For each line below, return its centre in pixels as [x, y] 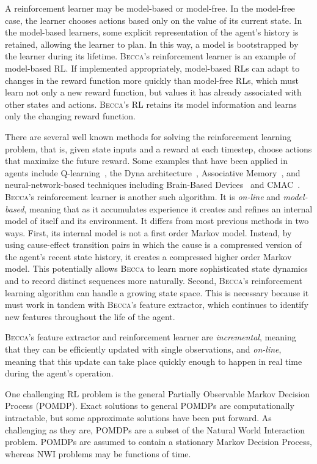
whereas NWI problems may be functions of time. [98, 453]
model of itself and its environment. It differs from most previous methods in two [157, 221]
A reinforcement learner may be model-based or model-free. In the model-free [150, 8]
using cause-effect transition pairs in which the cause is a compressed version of [153, 245]
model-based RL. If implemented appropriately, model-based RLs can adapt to [152, 68]
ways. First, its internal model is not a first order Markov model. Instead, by [148, 232]
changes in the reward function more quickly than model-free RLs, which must [152, 80]
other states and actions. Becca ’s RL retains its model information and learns [151, 104]
